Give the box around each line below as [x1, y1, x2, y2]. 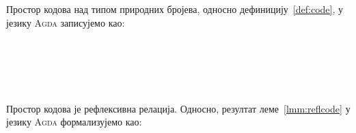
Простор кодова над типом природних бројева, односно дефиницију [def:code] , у [6, 2, 343, 16]
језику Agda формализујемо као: [6, 115, 142, 129]
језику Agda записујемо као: [6, 15, 125, 29]
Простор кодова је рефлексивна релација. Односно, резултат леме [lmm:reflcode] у [6, 101, 351, 115]
